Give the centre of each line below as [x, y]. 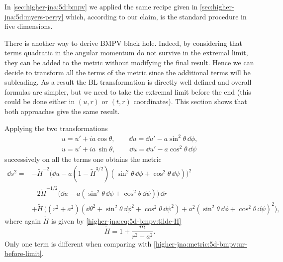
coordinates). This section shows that [190, 101]
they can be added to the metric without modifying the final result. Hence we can [129, 62]
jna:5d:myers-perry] [34, 16]
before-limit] [23, 253]
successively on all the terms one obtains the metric [83, 159]
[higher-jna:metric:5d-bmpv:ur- [201, 243]
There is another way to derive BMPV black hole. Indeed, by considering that [123, 43]
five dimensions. [29, 26]
